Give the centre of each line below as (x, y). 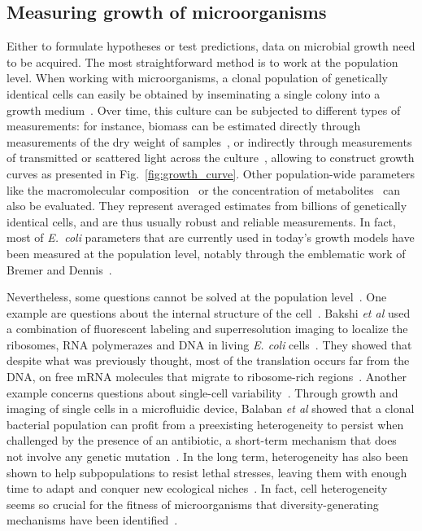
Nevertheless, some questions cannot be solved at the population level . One (197, 297)
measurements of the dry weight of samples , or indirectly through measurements (209, 141)
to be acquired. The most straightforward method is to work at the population (202, 61)
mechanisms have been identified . (92, 520)
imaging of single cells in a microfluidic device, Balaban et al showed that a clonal (211, 408)
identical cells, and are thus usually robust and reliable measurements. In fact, (201, 221)
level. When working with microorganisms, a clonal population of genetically (197, 78)
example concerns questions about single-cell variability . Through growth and (202, 392)
